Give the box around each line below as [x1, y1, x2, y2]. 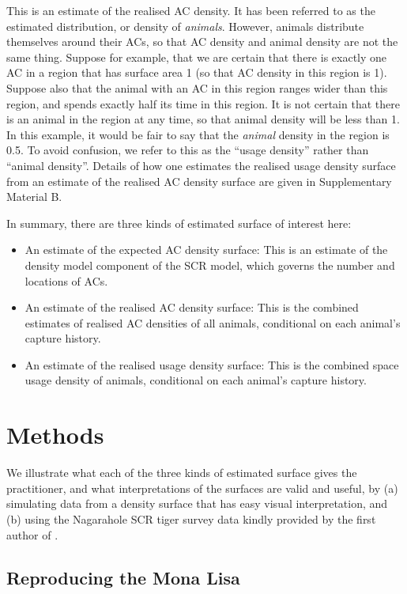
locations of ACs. [24, 272, 108, 289]
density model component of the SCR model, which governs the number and [24, 256, 395, 273]
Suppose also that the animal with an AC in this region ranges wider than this [6, 79, 388, 96]
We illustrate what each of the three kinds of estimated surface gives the [6, 464, 357, 481]
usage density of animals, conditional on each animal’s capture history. [24, 372, 367, 388]
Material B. [6, 188, 62, 205]
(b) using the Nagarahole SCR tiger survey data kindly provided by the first [6, 510, 376, 527]
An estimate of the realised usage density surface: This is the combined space [24, 356, 399, 373]
